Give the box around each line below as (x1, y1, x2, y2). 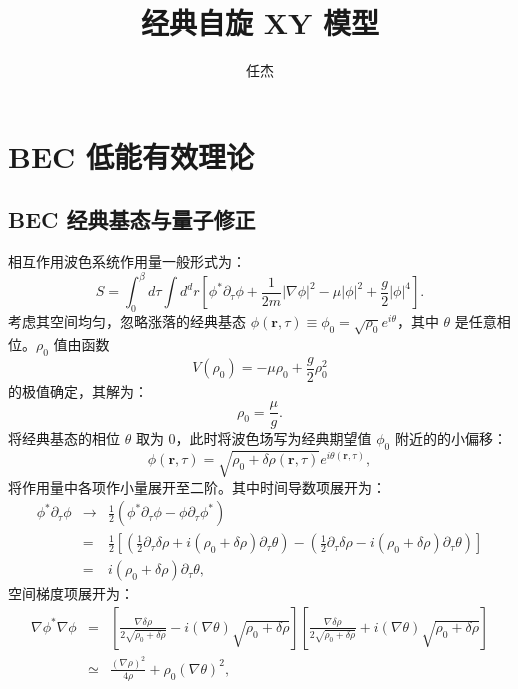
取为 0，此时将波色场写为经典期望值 (135, 428, 372, 449)
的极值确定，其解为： (8, 380, 148, 401)
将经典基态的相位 (8, 428, 120, 449)
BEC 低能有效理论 (8, 135, 255, 176)
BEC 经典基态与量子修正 (8, 204, 256, 235)
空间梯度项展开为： (8, 583, 134, 604)
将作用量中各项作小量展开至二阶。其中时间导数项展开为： (8, 476, 386, 497)
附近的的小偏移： (394, 428, 507, 449)
